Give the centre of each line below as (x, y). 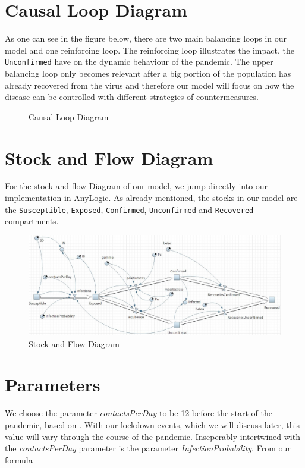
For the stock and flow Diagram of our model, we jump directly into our (136, 186)
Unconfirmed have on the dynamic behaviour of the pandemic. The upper (139, 62)
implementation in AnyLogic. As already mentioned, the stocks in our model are (151, 198)
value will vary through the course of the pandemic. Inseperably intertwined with (152, 436)
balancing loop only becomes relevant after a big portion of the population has (148, 73)
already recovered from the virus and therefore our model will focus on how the (150, 85)
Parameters (53, 384)
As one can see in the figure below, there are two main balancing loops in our (146, 38)
